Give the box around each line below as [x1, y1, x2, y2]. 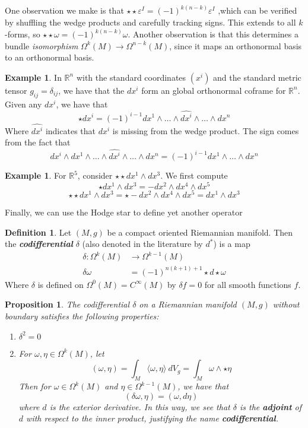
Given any [5, 97, 42, 110]
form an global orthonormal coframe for [141, 84, 286, 96]
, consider [77, 169, 113, 182]
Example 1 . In [5, 71, 62, 83]
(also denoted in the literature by [82, 237, 203, 250]
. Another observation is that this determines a [128, 28, 299, 40]
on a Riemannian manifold [139, 298, 237, 310]
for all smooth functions [204, 278, 291, 290]
